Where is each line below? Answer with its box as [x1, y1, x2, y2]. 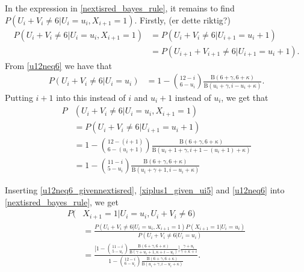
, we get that [221, 91, 268, 103]
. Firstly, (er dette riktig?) [134, 13, 231, 26]
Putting [5, 91, 33, 103]
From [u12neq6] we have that [5, 59, 112, 71]
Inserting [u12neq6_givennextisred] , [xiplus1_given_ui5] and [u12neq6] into [5, 183, 285, 196]
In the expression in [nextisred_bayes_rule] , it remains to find [5, 2, 235, 14]
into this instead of [56, 91, 126, 103]
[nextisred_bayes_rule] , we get [5, 195, 119, 208]
